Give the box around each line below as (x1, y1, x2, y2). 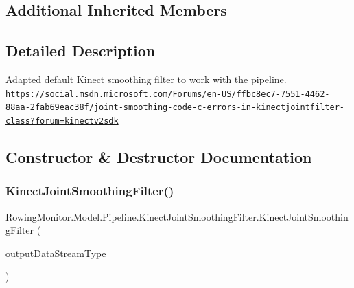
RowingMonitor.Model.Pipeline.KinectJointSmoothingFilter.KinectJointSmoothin (5, 209, 349, 223)
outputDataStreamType (5, 245, 106, 260)
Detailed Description (5, 40, 156, 61)
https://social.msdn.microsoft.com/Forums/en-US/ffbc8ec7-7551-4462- (5, 89, 330, 99)
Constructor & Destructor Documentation (5, 146, 312, 167)
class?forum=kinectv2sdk (5, 115, 119, 126)
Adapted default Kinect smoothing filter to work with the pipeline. (5, 71, 287, 86)
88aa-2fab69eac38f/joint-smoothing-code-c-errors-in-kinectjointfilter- (5, 102, 344, 113)
